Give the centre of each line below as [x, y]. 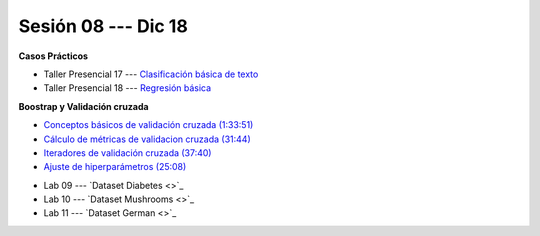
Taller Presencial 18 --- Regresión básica [127, 88]
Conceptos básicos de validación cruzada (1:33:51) [148, 125]
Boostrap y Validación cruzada [83, 106]
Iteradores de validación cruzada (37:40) [127, 152]
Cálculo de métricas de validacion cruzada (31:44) [147, 139]
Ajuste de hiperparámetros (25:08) [115, 167]
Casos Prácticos [53, 56]
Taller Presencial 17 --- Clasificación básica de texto [151, 74]
